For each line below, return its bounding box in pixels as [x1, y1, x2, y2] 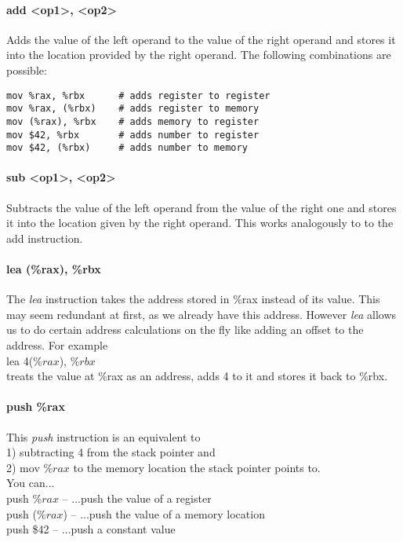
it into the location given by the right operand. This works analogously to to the [6, 214, 394, 231]
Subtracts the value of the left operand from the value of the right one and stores [6, 199, 397, 215]
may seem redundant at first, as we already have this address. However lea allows [6, 306, 397, 322]
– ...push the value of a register [62, 489, 212, 506]
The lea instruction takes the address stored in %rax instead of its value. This [6, 291, 380, 307]
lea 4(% [6, 352, 42, 368]
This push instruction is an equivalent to [6, 428, 201, 445]
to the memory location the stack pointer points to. [73, 459, 321, 475]
